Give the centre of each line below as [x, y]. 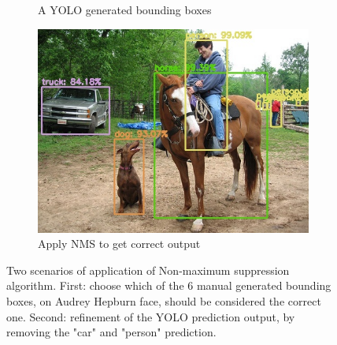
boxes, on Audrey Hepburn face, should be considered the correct [164, 300]
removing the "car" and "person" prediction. [111, 332]
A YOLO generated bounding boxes [125, 9]
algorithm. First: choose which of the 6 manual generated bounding [169, 285]
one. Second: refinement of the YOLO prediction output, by [151, 316]
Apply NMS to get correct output [119, 244]
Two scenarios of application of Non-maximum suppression [148, 270]
